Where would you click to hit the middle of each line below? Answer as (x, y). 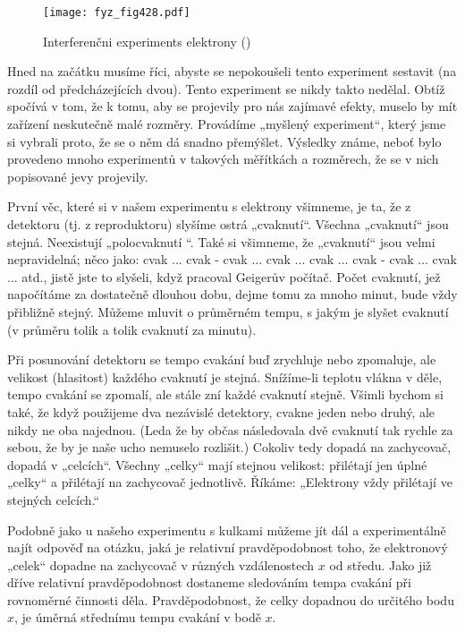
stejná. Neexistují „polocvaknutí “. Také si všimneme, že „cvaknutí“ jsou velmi (221, 241)
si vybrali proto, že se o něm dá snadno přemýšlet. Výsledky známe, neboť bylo (224, 141)
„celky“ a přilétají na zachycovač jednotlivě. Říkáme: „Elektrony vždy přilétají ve (230, 482)
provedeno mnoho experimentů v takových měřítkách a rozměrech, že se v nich (223, 159)
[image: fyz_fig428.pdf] (117, 13)
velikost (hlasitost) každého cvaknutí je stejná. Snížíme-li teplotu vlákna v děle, (225, 376)
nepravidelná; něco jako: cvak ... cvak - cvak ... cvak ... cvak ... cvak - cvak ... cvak (232, 259)
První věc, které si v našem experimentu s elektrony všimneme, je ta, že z (209, 206)
